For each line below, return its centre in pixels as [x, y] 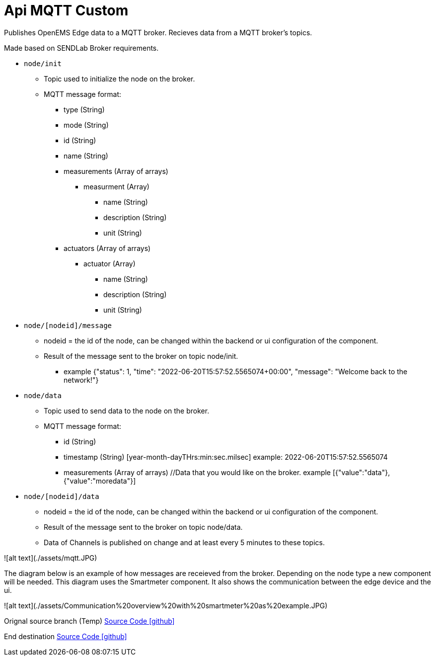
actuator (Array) [109, 263]
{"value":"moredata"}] [100, 481]
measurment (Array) [116, 186]
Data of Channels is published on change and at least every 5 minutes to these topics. [184, 542]
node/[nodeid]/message [68, 325]
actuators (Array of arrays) [107, 248]
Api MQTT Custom [66, 10]
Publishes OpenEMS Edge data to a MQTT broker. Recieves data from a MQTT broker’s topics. [158, 32]
